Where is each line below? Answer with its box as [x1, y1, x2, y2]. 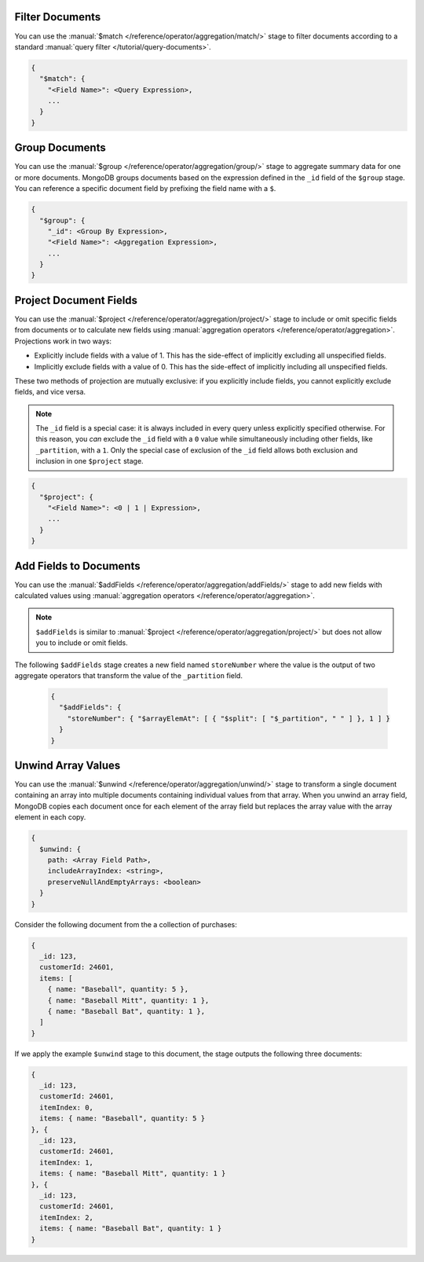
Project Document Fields [14, 293, 137, 306]
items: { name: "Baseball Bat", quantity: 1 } [39, 1224, 222, 1233]
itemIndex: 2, [39, 1212, 94, 1222]
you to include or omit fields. [35, 638, 129, 648]
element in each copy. [14, 813, 86, 822]
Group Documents [14, 141, 106, 155]
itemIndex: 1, [39, 1157, 94, 1167]
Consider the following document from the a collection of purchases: [14, 919, 237, 929]
